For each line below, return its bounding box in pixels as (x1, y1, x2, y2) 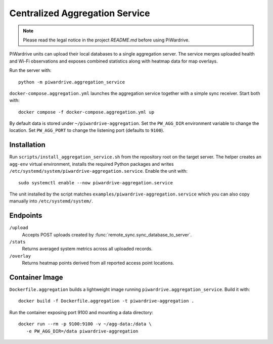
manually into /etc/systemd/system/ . (9, 198, 94, 204)
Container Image (9, 273, 63, 281)
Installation (9, 140, 45, 149)
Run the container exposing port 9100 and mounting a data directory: (9, 309, 154, 315)
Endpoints (9, 211, 42, 220)
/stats (9, 239, 26, 244)
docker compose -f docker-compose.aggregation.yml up (18, 109, 154, 115)
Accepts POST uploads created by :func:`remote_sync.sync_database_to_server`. (22, 231, 192, 237)
